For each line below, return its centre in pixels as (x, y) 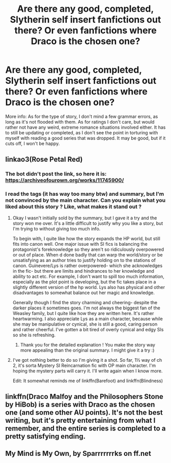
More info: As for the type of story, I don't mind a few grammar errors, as (82, 116)
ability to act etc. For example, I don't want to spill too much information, (88, 276)
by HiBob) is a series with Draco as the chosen (80, 404)
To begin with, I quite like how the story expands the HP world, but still (86, 238)
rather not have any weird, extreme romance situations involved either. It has (85, 127)
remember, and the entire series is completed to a (85, 428)
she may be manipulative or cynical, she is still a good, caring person (85, 324)
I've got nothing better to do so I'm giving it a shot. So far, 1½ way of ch (87, 360)
